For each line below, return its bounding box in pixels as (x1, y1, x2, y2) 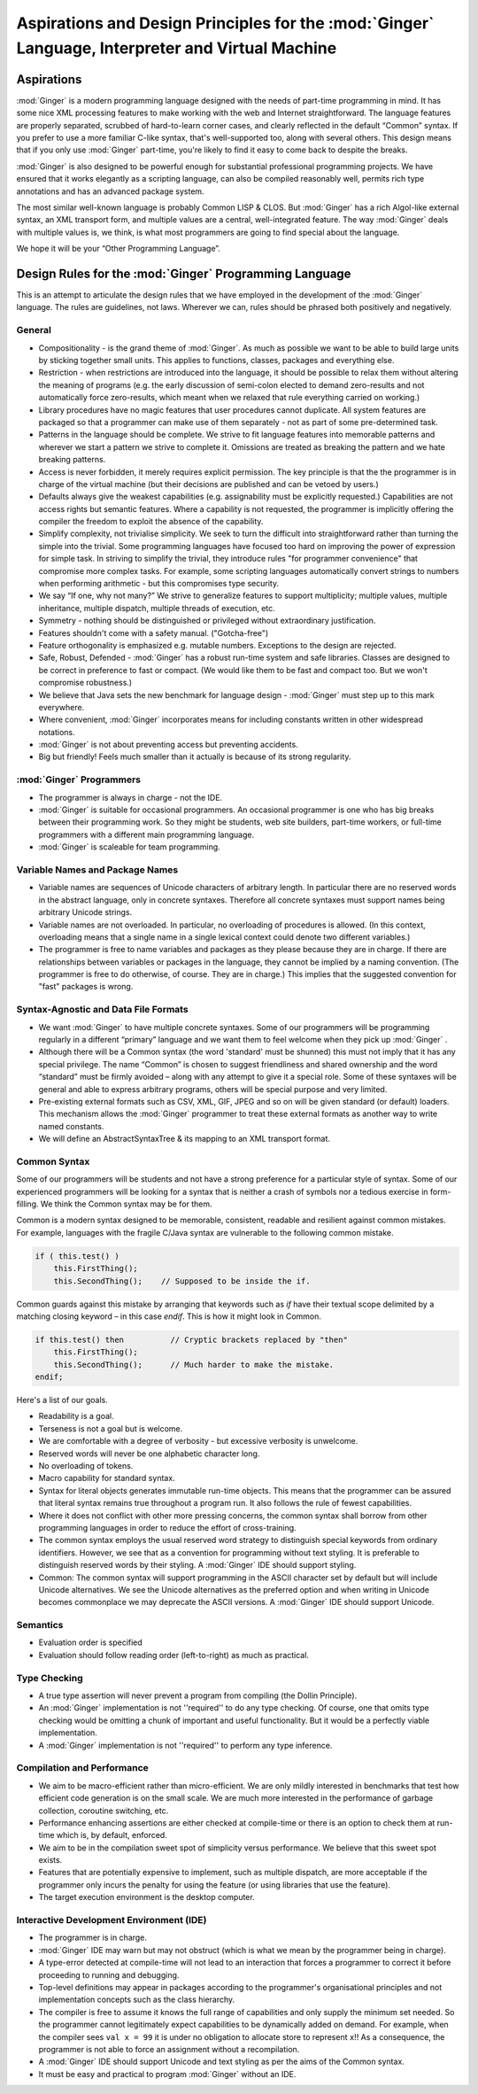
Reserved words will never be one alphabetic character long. (38, 1448, 260, 1459)
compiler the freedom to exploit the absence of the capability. (38, 516, 264, 527)
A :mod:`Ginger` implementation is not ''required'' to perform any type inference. (38, 1740, 333, 1750)
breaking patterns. (38, 454, 106, 465)
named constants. (38, 1121, 104, 1131)
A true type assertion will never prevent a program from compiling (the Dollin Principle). (38, 1690, 358, 1701)
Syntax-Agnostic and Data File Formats (16, 1004, 189, 1016)
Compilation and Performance (16, 1762, 150, 1774)
